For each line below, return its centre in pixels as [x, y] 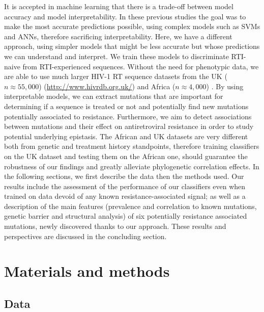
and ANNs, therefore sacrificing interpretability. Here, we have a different [118, 36]
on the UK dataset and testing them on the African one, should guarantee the [126, 156]
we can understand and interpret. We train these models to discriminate [116, 56]
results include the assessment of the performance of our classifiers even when [125, 186]
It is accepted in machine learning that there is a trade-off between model [119, 6]
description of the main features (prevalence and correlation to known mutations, [130, 206]
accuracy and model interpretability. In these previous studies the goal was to [125, 16]
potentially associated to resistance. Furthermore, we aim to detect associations [128, 116]
